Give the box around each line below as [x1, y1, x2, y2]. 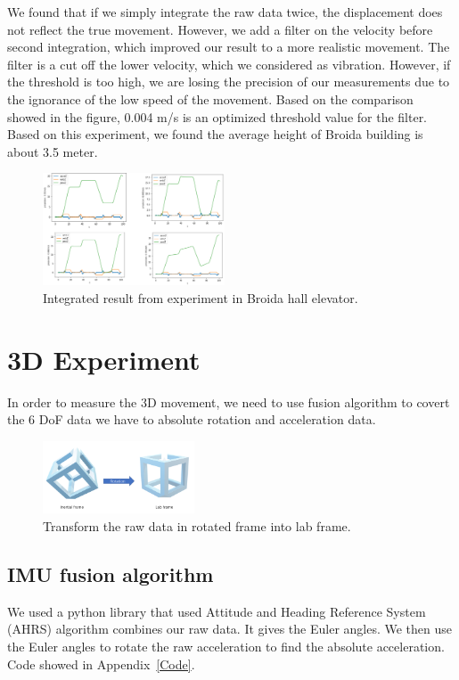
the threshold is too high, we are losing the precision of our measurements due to [7, 72, 450, 91]
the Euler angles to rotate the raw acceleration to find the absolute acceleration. [7, 637, 445, 656]
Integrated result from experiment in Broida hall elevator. [43, 288, 358, 307]
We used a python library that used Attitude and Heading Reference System [7, 602, 426, 620]
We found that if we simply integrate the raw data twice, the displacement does [7, 3, 443, 20]
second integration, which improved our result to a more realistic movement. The [7, 37, 450, 56]
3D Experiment [7, 340, 201, 377]
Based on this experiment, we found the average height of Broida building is [7, 125, 423, 143]
